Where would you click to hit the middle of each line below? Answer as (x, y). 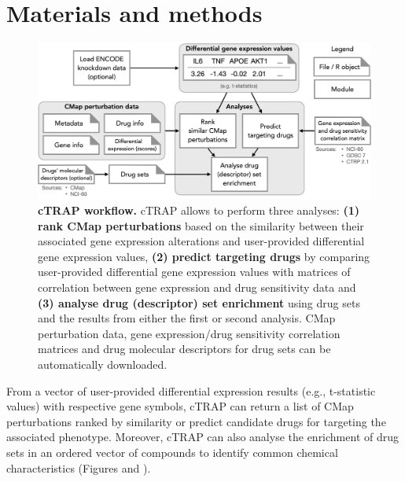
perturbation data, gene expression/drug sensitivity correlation (189, 333)
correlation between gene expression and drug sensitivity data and (197, 287)
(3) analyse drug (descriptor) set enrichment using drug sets (199, 302)
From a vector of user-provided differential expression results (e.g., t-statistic (191, 390)
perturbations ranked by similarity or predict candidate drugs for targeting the (196, 421)
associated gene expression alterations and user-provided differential (201, 241)
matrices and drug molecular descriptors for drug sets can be (184, 349)
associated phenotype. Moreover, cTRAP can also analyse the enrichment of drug (202, 437)
